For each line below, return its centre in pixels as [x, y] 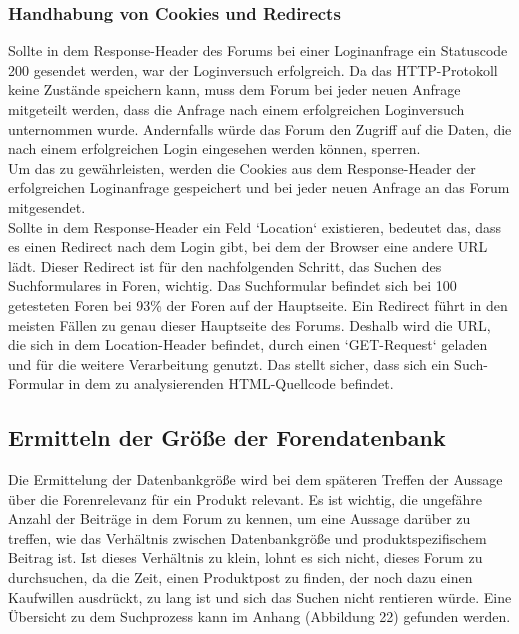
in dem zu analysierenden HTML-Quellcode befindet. [231, 383]
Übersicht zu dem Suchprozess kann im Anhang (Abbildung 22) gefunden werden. [259, 616]
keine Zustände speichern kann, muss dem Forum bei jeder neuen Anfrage [234, 89]
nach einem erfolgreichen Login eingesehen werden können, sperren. [214, 148]
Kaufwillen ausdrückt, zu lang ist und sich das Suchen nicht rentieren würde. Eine [260, 596]
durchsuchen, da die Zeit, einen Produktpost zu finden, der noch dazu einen [240, 577]
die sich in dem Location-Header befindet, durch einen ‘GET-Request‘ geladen [248, 344]
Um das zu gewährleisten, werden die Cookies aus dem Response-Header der [242, 167]
